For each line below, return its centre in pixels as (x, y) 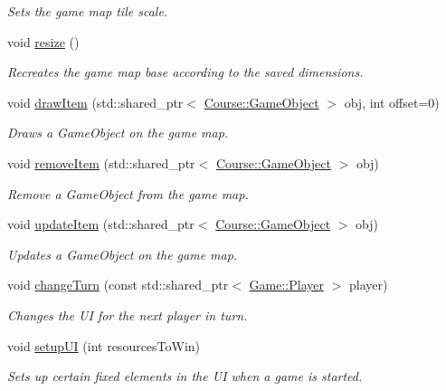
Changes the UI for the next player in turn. (128, 315)
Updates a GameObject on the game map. (123, 254)
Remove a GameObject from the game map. (128, 193)
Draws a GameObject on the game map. (118, 133)
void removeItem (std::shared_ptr (101, 162)
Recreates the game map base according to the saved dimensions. (185, 72)
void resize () (43, 41)
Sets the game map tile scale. (88, 11)
